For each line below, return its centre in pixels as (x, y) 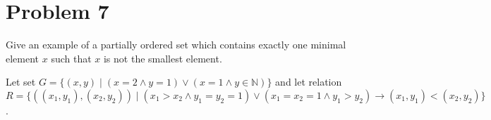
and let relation (309, 82)
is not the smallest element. (163, 58)
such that (71, 58)
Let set (21, 82)
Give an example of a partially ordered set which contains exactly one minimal (176, 45)
